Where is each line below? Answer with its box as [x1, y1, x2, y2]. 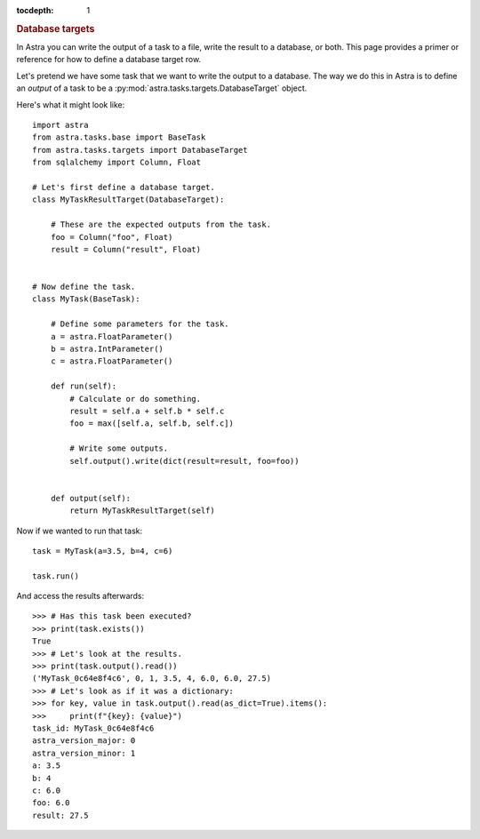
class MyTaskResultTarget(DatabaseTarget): [32, 195, 225, 204]
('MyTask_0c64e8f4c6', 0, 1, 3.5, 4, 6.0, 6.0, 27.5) [32, 674, 271, 683]
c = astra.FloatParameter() [50, 356, 173, 366]
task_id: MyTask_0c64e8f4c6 [32, 723, 155, 733]
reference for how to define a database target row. [16, 54, 202, 65]
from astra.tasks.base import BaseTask [32, 132, 206, 142]
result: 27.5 [32, 810, 89, 820]
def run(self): [50, 381, 117, 391]
